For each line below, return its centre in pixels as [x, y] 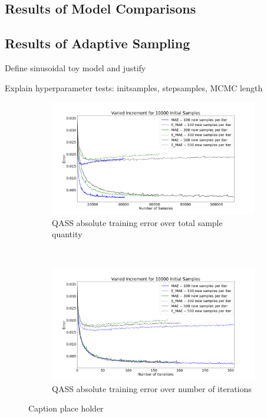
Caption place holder [66, 408]
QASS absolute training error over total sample [137, 222]
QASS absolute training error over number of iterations [152, 388]
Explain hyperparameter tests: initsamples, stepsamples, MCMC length [134, 87]
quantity [67, 234]
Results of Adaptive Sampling [98, 43]
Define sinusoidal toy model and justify [75, 67]
